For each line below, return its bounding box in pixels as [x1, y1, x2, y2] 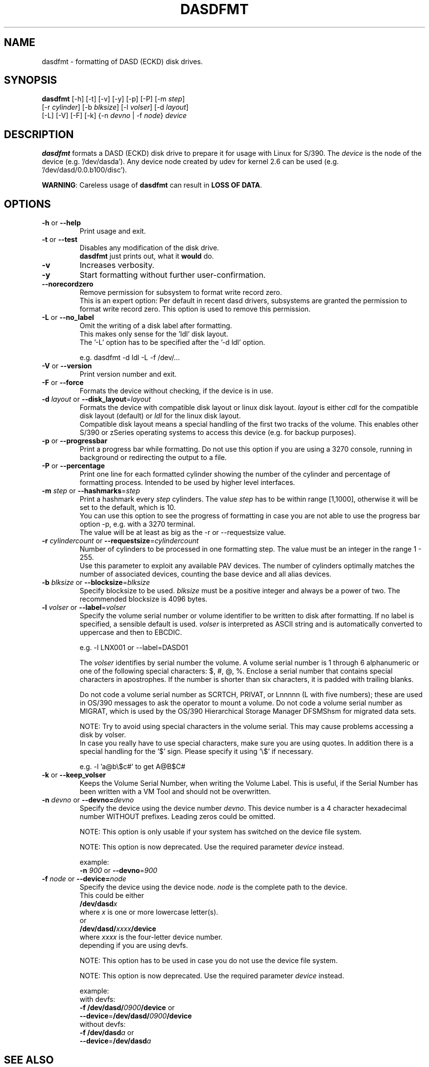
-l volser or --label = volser [42, 603, 126, 612]
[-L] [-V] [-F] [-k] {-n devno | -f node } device [42, 111, 187, 120]
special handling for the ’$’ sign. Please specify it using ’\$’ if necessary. [79, 747, 313, 756]
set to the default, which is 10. [79, 503, 176, 512]
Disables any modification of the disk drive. [79, 243, 219, 252]
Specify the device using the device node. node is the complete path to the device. [79, 883, 347, 892]
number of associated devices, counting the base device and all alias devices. [79, 570, 332, 579]
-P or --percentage [42, 461, 105, 470]
